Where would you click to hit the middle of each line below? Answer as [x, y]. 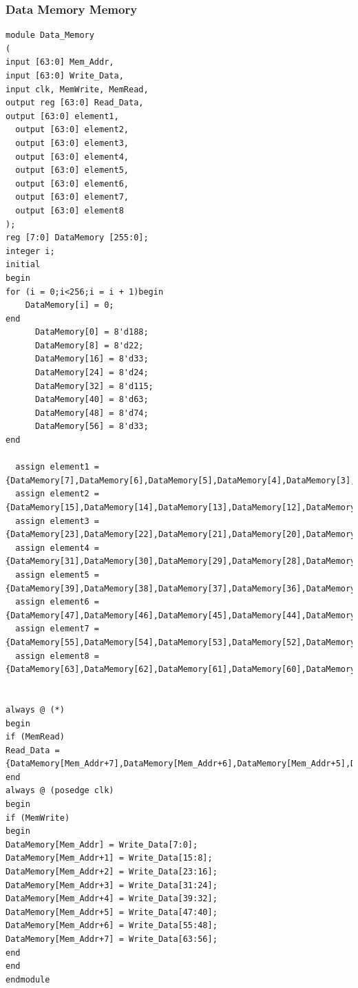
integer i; [30, 251]
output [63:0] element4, [72, 157]
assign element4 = [57, 548]
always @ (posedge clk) [60, 791]
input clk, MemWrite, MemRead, [77, 89]
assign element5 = [57, 575]
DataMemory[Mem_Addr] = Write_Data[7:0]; [102, 844]
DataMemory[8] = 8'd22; [89, 345]
